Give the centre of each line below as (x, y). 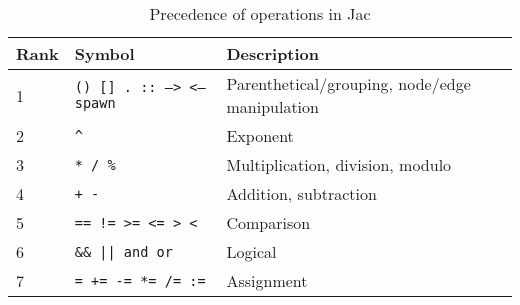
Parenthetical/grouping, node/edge (348, 83)
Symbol (104, 53)
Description (273, 53)
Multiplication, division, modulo (339, 164)
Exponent (260, 135)
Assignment (267, 280)
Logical (251, 251)
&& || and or (123, 251)
